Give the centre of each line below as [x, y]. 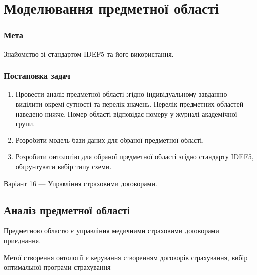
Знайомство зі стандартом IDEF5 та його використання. [89, 53]
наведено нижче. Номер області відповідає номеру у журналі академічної [126, 113]
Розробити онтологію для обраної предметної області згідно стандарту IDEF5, [134, 157]
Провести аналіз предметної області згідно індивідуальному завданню [121, 94]
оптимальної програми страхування [57, 267]
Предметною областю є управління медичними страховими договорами [112, 231]
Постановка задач [37, 76]
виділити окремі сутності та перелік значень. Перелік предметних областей [129, 104]
